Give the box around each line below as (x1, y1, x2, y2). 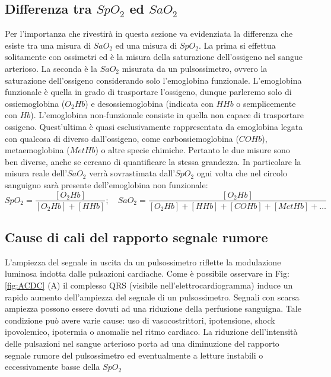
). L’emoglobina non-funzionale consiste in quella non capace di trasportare (30, 109, 304, 121)
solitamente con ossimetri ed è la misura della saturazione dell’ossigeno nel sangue (5, 50, 303, 63)
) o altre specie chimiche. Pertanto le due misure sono (95, 144, 290, 156)
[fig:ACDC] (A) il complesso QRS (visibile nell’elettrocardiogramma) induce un (5, 278, 293, 291)
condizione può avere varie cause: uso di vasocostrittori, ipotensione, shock (5, 313, 275, 326)
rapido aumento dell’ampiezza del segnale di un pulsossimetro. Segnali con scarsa (5, 290, 300, 303)
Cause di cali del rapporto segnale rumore (5, 227, 268, 246)
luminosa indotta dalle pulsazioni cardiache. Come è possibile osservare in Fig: (5, 267, 289, 280)
